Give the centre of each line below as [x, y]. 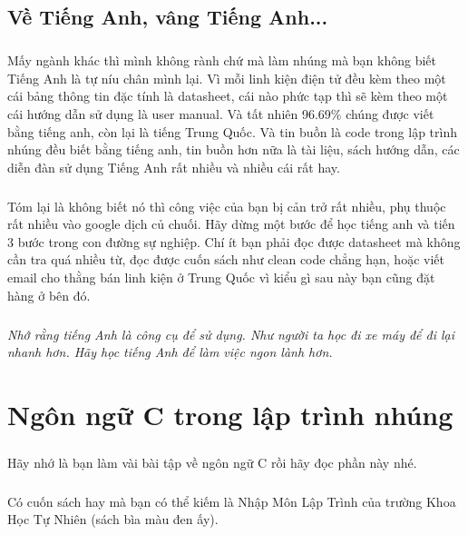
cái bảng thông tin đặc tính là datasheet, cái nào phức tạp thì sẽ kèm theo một [228, 96]
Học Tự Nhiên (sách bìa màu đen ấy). [113, 519]
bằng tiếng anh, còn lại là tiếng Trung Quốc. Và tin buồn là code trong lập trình [233, 131]
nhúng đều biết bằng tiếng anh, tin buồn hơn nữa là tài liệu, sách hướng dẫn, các [234, 149]
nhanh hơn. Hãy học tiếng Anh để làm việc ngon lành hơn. [170, 352]
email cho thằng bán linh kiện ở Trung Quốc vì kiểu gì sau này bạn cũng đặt [221, 277]
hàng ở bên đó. [49, 295]
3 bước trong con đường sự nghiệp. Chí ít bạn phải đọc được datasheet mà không [234, 241]
